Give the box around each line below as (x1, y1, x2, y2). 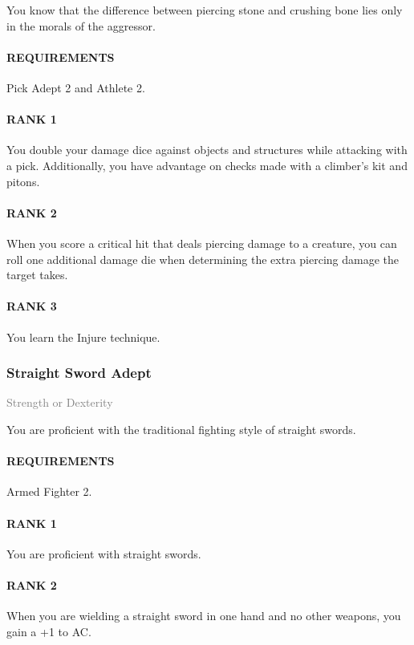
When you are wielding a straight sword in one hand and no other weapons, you (6, 607, 401, 624)
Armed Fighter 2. (6, 483, 92, 500)
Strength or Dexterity (6, 394, 113, 411)
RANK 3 (6, 298, 57, 314)
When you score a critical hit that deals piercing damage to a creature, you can (6, 234, 397, 251)
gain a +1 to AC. (6, 623, 91, 639)
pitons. (6, 172, 40, 189)
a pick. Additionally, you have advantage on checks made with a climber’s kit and (6, 156, 408, 173)
